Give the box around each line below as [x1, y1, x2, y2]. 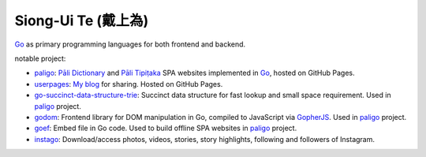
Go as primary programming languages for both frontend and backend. [14, 39, 246, 49]
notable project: [14, 54, 66, 63]
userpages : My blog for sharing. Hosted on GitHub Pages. [34, 79, 223, 88]
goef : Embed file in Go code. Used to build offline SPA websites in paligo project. [34, 123, 297, 133]
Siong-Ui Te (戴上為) [14, 12, 149, 29]
